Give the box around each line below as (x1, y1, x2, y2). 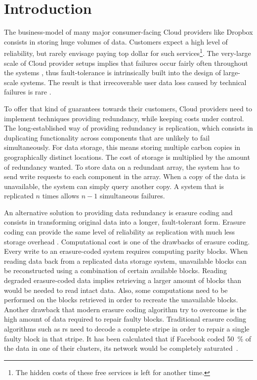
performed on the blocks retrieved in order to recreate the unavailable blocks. (4, 294, 238, 305)
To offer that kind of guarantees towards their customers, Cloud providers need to (4, 103, 252, 113)
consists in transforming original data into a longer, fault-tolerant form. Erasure (4, 217, 246, 227)
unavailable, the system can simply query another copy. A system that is (4, 181, 224, 191)
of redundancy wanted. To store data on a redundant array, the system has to (4, 161, 240, 172)
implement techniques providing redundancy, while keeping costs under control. (4, 113, 244, 123)
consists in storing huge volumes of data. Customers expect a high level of (4, 36, 228, 47)
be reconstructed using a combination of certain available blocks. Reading (4, 265, 227, 276)
